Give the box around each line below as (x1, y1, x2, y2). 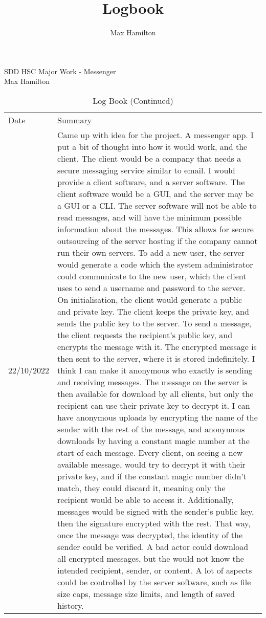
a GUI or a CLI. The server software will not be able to (57, 199, 257, 211)
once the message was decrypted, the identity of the (57, 528, 243, 541)
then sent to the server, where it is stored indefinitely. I (57, 352, 255, 364)
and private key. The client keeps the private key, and (57, 305, 249, 317)
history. (57, 599, 84, 611)
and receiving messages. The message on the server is (57, 376, 248, 388)
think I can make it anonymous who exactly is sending (57, 364, 253, 376)
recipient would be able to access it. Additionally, (57, 493, 234, 505)
